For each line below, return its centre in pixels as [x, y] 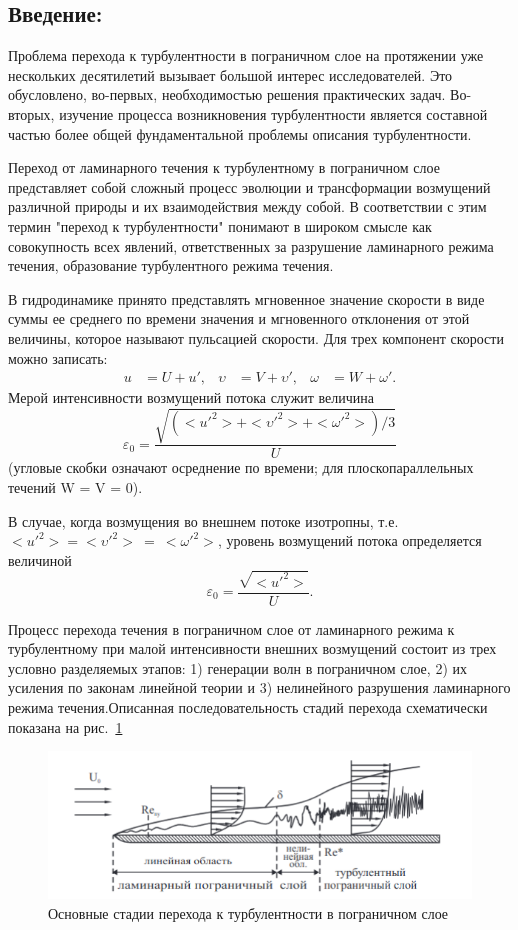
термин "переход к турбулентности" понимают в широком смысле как [220, 225]
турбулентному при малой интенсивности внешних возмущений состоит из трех [252, 648]
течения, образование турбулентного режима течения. [171, 265]
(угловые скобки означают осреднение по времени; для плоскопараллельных [241, 467]
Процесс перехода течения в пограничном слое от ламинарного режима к [231, 628]
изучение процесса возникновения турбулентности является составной [273, 113]
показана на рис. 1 [65, 726]
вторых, [31, 113]
